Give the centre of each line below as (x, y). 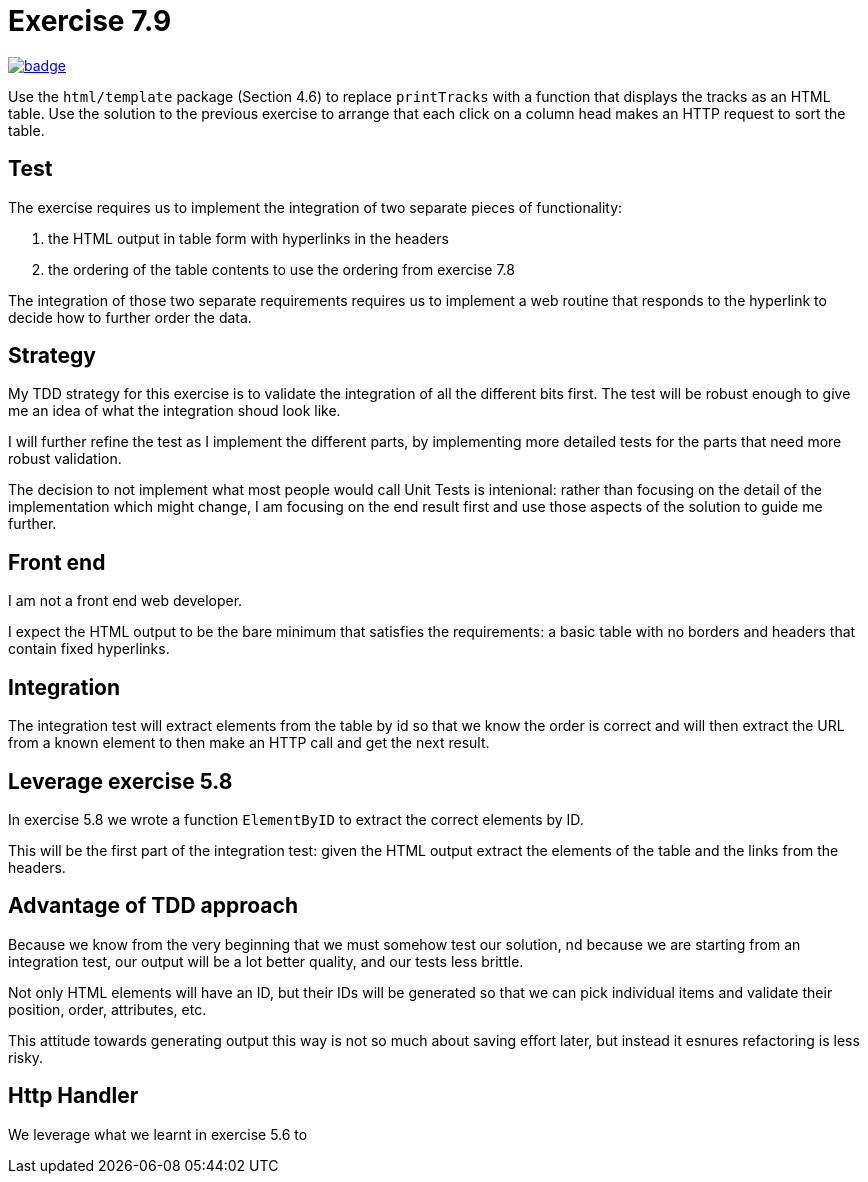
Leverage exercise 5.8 (120, 781)
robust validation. (65, 459)
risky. (26, 1057)
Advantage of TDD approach (153, 906)
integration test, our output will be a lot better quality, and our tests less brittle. (266, 961)
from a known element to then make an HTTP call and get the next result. (249, 743)
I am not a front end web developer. (125, 601)
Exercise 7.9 (90, 21)
